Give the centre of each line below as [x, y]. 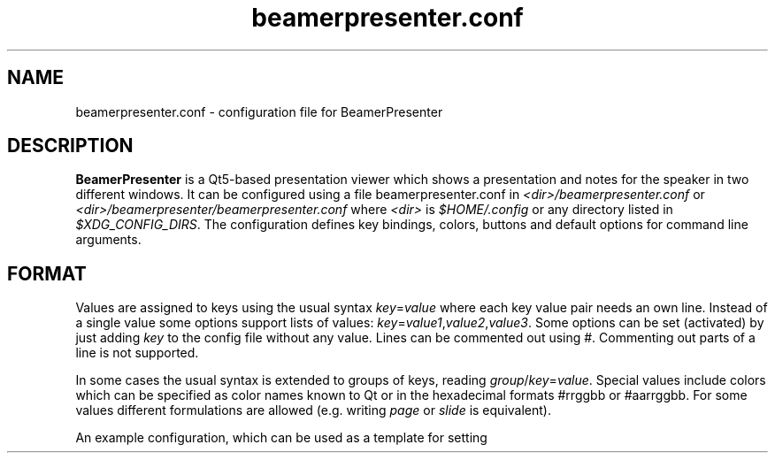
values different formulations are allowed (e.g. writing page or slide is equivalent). [313, 410]
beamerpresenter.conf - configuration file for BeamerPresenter [259, 111]
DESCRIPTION [70, 146]
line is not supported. [137, 353]
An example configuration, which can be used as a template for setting [281, 438]
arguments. [108, 240]
